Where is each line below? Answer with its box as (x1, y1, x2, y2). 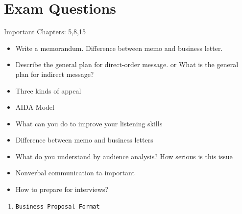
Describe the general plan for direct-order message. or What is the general (15, 59, 239, 70)
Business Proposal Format (15, 203, 100, 210)
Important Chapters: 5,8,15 (4, 26, 86, 37)
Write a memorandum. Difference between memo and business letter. (15, 43, 223, 53)
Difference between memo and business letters (15, 135, 153, 145)
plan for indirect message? (15, 69, 94, 79)
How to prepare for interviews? (15, 184, 109, 194)
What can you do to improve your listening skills (15, 118, 163, 128)
